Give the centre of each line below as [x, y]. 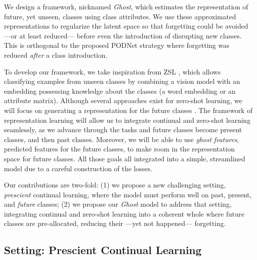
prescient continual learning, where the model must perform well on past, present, [128, 194]
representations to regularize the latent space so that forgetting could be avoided [126, 26]
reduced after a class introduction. [56, 55]
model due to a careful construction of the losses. [78, 168]
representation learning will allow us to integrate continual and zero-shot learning [127, 120]
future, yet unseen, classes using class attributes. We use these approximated [120, 16]
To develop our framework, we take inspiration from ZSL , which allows [112, 71]
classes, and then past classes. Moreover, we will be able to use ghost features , [122, 139]
